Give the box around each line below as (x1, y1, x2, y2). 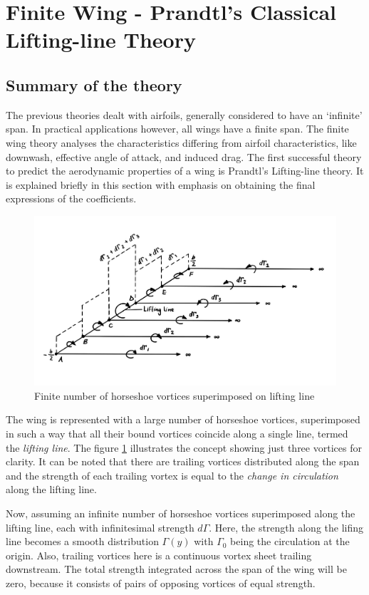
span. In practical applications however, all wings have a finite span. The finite (6, 121, 349, 136)
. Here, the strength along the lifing (209, 519, 364, 534)
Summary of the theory (6, 73, 182, 95)
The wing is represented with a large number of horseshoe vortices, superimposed (6, 412, 360, 427)
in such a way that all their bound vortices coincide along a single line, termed (6, 426, 348, 441)
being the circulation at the (230, 534, 350, 549)
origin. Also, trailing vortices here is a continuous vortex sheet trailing (6, 547, 312, 562)
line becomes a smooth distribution (6, 534, 159, 549)
